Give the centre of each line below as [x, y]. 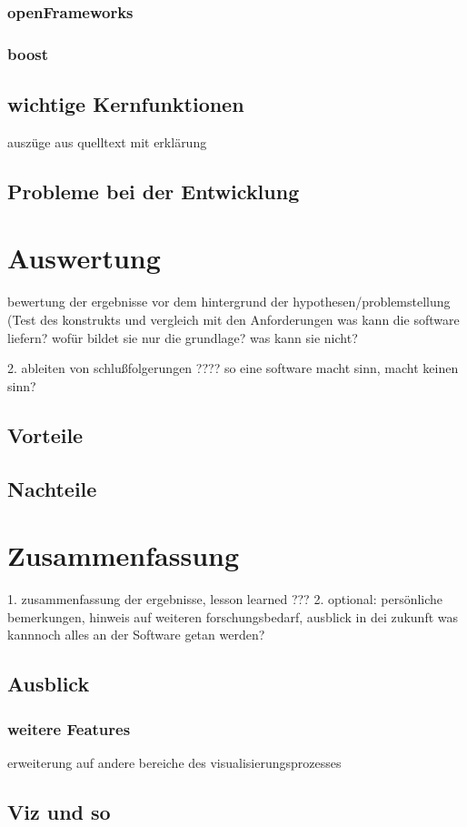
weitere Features [69, 728]
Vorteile [45, 434]
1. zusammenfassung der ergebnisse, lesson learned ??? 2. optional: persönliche [225, 599]
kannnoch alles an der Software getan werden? [136, 635]
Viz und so [59, 811]
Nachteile [52, 488]
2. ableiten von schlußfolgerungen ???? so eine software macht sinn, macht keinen [233, 368]
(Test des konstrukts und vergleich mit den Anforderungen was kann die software [233, 319]
